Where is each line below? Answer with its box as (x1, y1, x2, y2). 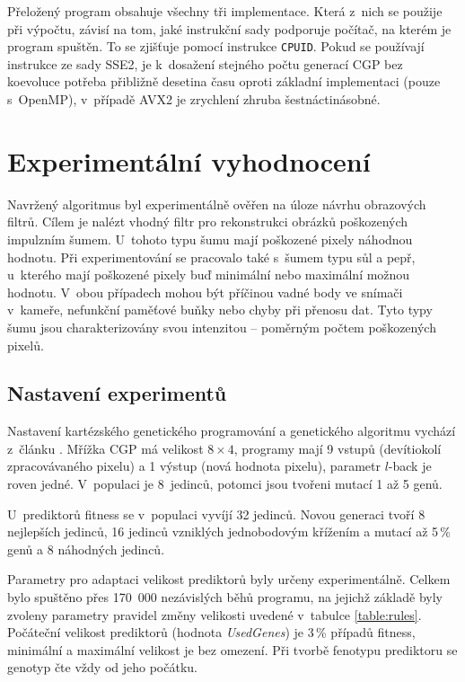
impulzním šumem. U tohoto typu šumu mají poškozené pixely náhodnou (7, 229, 413, 248)
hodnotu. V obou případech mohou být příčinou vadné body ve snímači (7, 282, 403, 301)
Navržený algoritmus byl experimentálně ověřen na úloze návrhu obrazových (7, 194, 426, 213)
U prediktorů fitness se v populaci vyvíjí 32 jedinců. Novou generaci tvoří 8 (7, 504, 426, 523)
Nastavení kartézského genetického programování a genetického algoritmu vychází (7, 421, 456, 440)
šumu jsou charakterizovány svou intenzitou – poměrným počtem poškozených (7, 317, 436, 336)
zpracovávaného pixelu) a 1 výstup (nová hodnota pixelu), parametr (7, 456, 381, 475)
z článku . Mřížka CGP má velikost (7, 438, 204, 457)
